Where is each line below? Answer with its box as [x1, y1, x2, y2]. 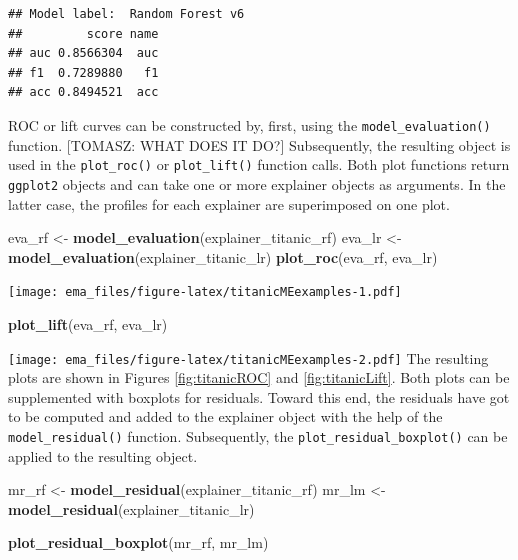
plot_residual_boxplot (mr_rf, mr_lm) [8, 532, 269, 553]
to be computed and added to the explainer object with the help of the [8, 406, 443, 427]
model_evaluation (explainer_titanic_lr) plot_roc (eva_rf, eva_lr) [8, 246, 438, 267]
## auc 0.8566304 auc [8, 46, 159, 61]
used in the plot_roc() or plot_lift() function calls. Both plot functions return [8, 154, 510, 175]
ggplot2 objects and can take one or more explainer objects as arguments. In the [8, 173, 506, 194]
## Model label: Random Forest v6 [8, 7, 245, 21]
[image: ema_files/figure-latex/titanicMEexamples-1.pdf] [8, 285, 402, 300]
